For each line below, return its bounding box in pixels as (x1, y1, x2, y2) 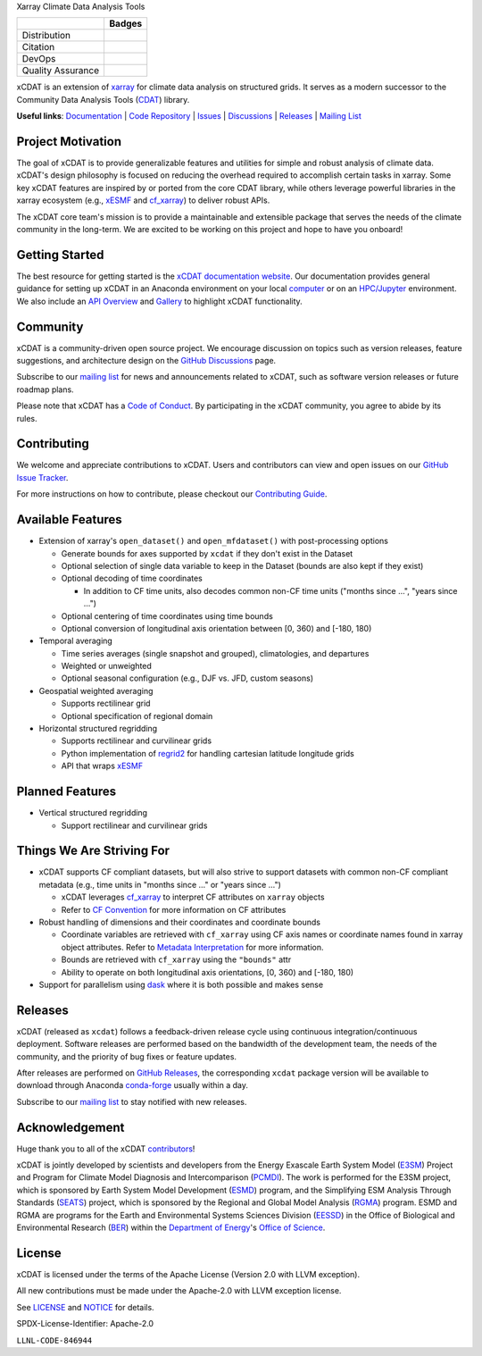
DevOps (21, 53, 56, 65)
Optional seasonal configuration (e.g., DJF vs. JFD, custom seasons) (61, 673, 314, 683)
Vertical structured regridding (38, 808, 147, 818)
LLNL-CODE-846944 (16, 1335, 93, 1345)
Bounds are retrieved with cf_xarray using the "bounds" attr (61, 954, 292, 965)
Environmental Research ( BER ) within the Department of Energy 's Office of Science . (16, 1222, 326, 1233)
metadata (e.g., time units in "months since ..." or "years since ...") (38, 879, 281, 890)
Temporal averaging (38, 635, 113, 647)
